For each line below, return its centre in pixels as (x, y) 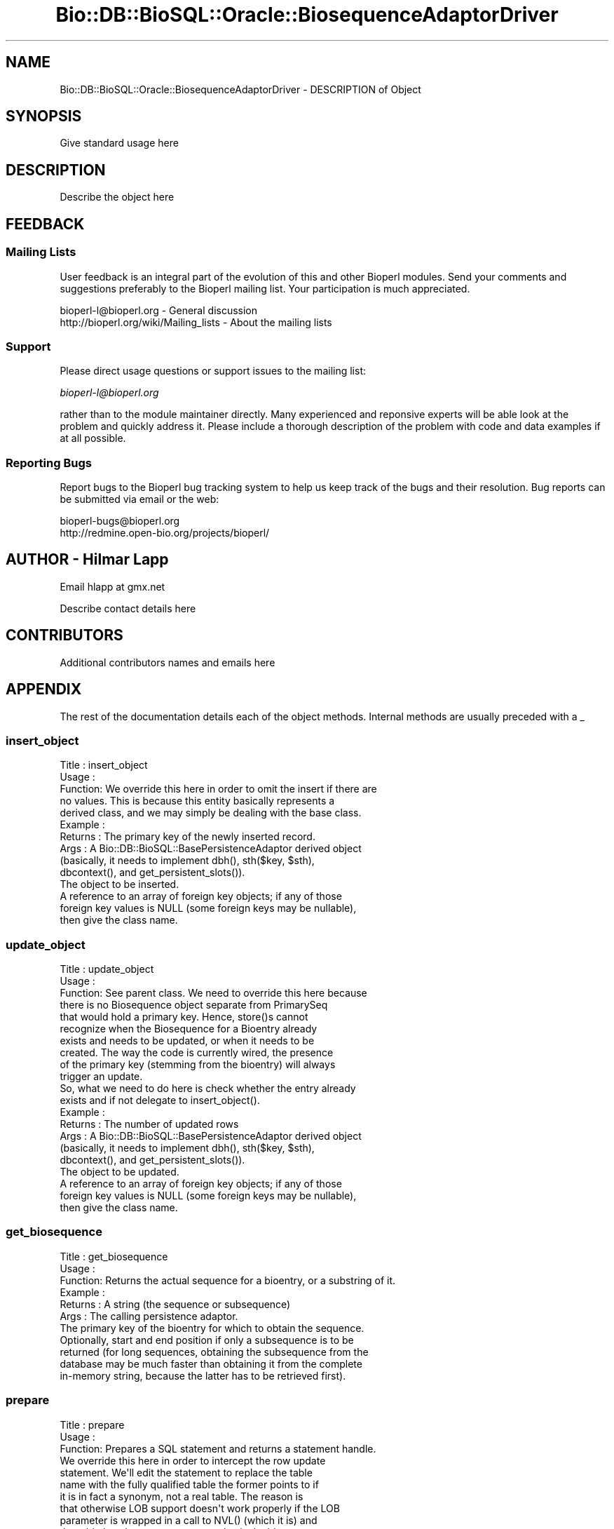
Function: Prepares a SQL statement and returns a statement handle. (218, 1448)
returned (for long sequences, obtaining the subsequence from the (214, 1352)
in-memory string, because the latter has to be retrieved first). (203, 1375)
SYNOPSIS (44, 116)
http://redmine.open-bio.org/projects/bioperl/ (165, 533)
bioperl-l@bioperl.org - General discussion (159, 310)
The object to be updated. (120, 1172)
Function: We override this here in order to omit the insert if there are (218, 789)
